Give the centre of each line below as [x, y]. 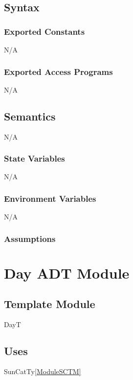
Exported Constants [44, 31]
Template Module [50, 304]
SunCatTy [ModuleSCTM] [43, 371]
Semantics [30, 116]
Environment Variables [50, 198]
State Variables [34, 158]
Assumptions [30, 238]
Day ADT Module [67, 273]
